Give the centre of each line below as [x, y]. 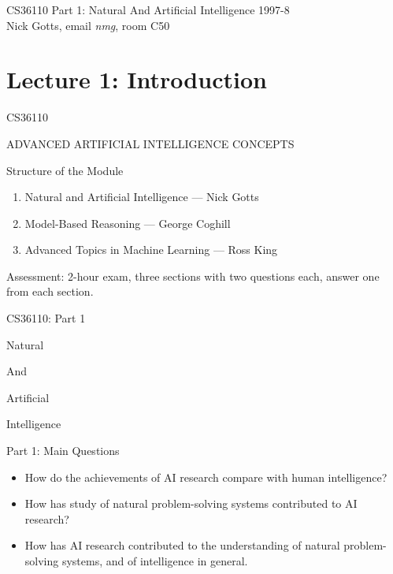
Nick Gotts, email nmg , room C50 [88, 25]
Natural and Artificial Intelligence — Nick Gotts [142, 197]
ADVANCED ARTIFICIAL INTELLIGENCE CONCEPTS [150, 143]
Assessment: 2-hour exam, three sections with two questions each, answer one [193, 276]
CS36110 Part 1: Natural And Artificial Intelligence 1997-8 [148, 9]
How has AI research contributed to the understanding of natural [182, 545]
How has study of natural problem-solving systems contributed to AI [191, 503]
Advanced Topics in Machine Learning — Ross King [151, 250]
